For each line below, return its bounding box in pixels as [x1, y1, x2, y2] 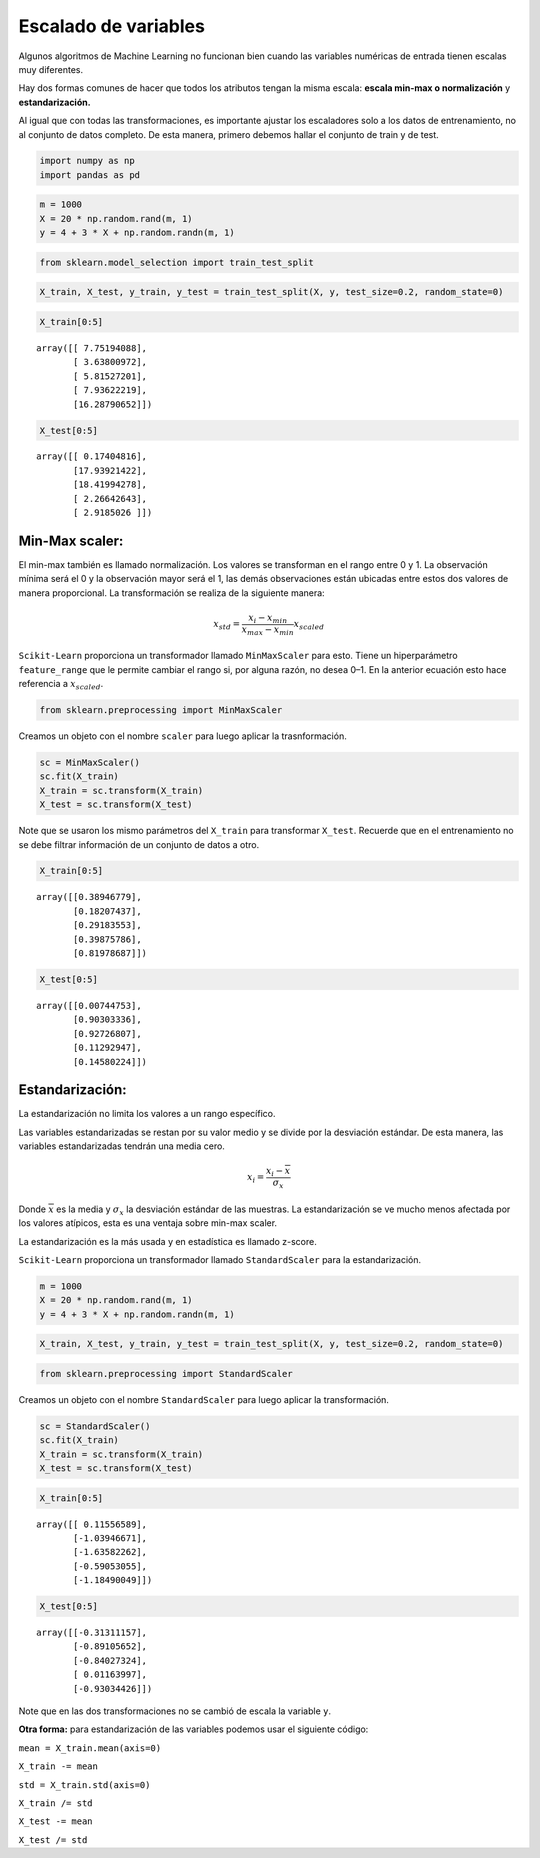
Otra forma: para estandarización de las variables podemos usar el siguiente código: [18, 1723, 369, 1735]
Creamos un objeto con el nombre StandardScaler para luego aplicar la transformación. [18, 1393, 390, 1405]
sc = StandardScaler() [39, 1420, 151, 1432]
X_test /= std [18, 1834, 88, 1845]
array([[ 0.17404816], [36, 451, 148, 462]
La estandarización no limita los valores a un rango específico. [18, 1108, 276, 1120]
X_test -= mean [18, 1816, 94, 1827]
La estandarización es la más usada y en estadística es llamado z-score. [18, 1235, 317, 1247]
